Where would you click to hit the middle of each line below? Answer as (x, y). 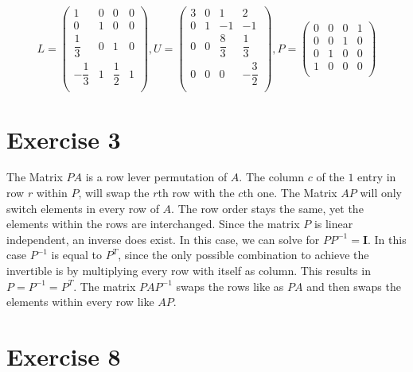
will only (381, 193)
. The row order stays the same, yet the (267, 208)
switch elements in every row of (83, 208)
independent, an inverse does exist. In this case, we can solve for (163, 239)
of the (330, 177)
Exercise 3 (64, 139)
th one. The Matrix (290, 193)
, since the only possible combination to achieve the (244, 255)
